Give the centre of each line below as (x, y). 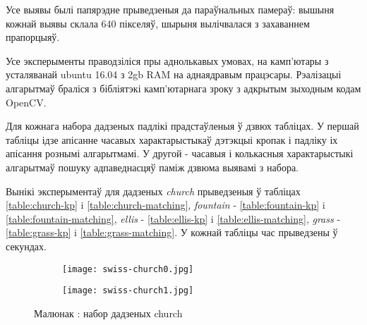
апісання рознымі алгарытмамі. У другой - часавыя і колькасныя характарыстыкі (180, 153)
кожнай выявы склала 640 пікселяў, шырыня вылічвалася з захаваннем (158, 23)
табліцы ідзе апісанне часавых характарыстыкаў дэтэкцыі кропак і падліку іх (172, 139)
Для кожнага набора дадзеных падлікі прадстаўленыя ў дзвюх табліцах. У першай (182, 126)
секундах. (26, 246)
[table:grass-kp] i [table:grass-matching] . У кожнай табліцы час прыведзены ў (172, 232)
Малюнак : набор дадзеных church (108, 313)
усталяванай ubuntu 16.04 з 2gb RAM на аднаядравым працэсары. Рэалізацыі (174, 74)
